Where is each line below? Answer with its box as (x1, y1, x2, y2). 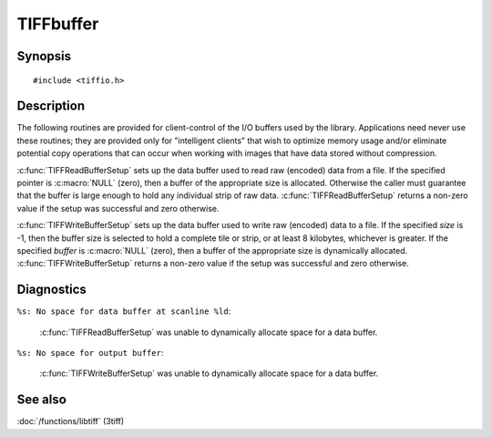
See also (16, 392, 67, 408)
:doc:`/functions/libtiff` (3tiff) (16, 416, 125, 427)
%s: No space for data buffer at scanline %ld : (16, 306, 231, 317)
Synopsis (16, 48, 72, 64)
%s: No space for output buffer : (16, 348, 164, 359)
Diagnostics (16, 282, 87, 297)
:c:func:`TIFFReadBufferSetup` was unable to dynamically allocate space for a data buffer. (39, 327, 378, 338)
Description (16, 99, 86, 114)
